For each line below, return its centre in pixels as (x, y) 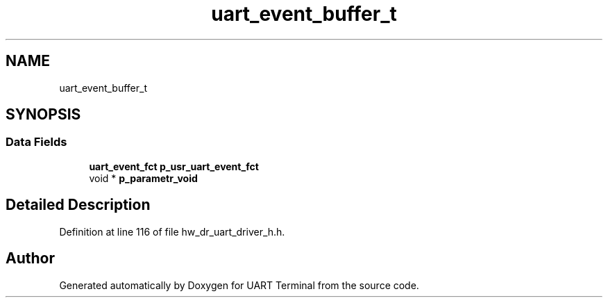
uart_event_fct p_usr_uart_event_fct (174, 166)
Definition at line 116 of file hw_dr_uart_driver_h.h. (172, 231)
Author (30, 259)
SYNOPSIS (43, 115)
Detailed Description (78, 205)
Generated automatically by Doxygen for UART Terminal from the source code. (239, 285)
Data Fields (36, 142)
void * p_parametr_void (143, 178)
